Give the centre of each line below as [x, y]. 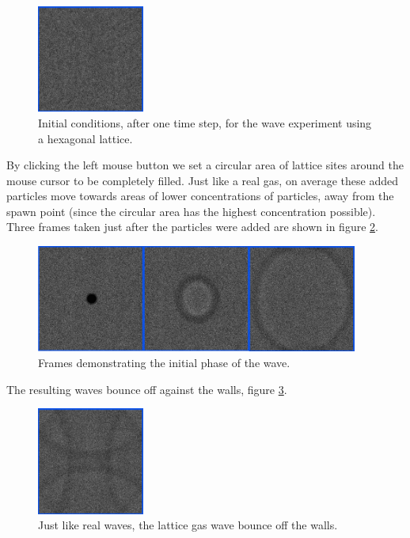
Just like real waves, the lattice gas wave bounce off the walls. [188, 525]
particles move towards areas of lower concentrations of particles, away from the [200, 196]
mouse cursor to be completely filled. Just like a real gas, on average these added [202, 180]
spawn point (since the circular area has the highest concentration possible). [191, 211]
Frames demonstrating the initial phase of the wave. [164, 362]
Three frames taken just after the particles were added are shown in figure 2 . [192, 227]
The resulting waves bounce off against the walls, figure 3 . [147, 389]
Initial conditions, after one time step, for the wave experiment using [205, 122]
